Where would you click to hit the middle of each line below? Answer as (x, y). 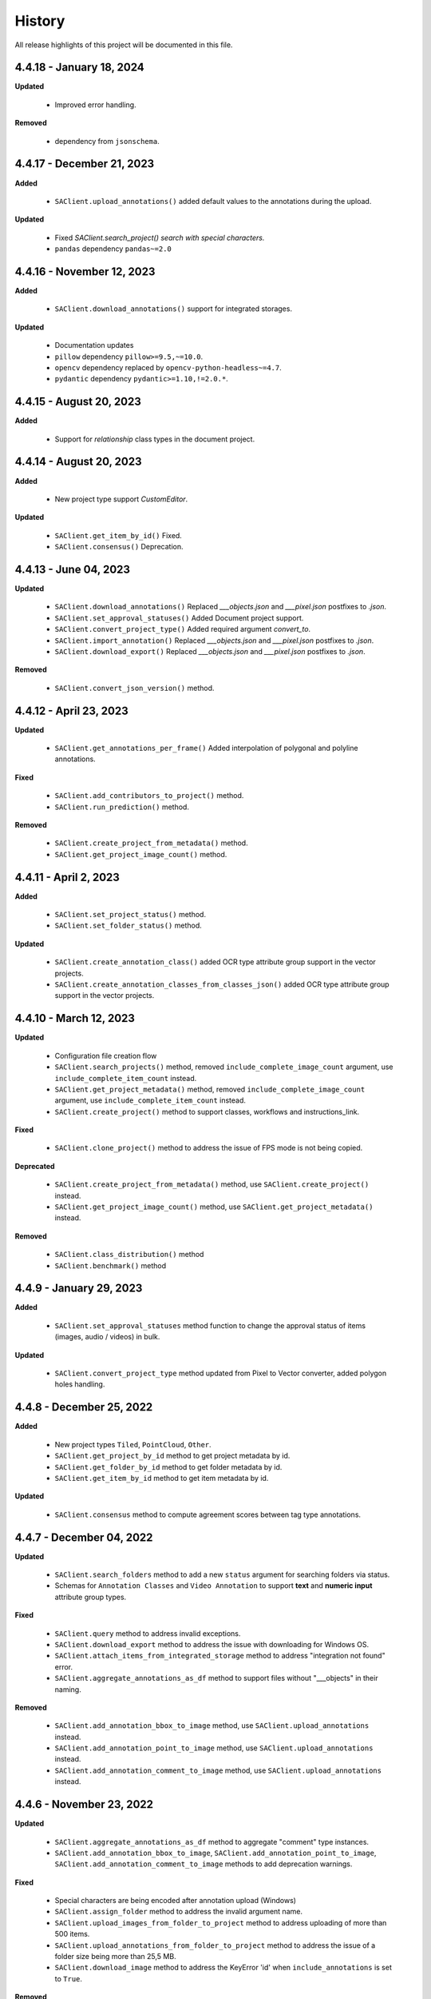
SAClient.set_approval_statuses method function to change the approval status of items (210, 1325)
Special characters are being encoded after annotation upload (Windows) (176, 1901)
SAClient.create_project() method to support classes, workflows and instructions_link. (207, 1111)
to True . (69, 1978)
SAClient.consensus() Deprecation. (119, 547)
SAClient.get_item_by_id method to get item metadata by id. (162, 1478)
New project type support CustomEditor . (121, 499)
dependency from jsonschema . (107, 141)
